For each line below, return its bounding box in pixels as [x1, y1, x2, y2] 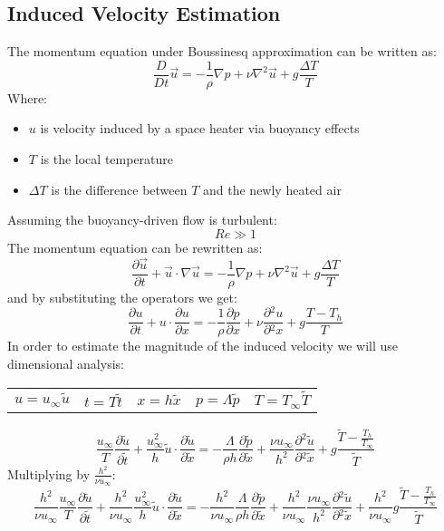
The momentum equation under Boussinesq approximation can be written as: [7, 42, 437, 61]
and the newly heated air [203, 179, 342, 198]
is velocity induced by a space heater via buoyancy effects [40, 119, 360, 138]
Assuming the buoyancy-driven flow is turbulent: [7, 210, 277, 229]
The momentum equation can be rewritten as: [7, 237, 263, 256]
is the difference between [51, 179, 188, 198]
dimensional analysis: [7, 354, 124, 373]
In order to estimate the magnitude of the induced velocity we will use [7, 336, 399, 355]
